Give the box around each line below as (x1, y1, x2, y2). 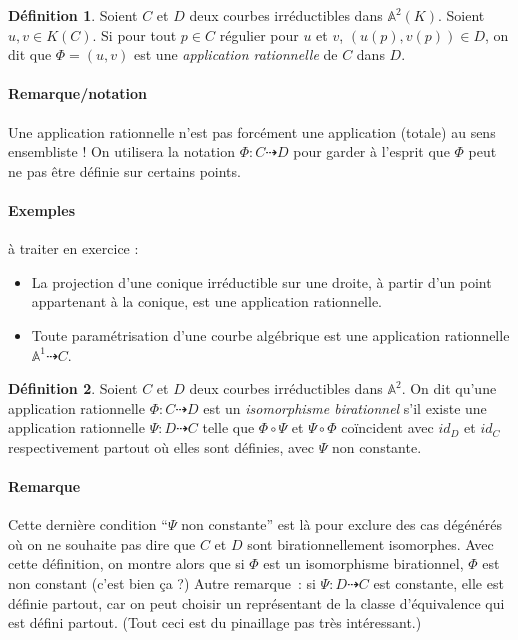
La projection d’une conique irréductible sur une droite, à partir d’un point (31, 271, 492, 292)
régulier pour (219, 24, 299, 45)
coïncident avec (341, 417, 434, 438)
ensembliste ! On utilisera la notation (8, 141, 235, 162)
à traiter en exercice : (8, 238, 139, 259)
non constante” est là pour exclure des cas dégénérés (181, 514, 503, 535)
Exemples (8, 199, 76, 220)
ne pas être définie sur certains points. (8, 160, 241, 181)
